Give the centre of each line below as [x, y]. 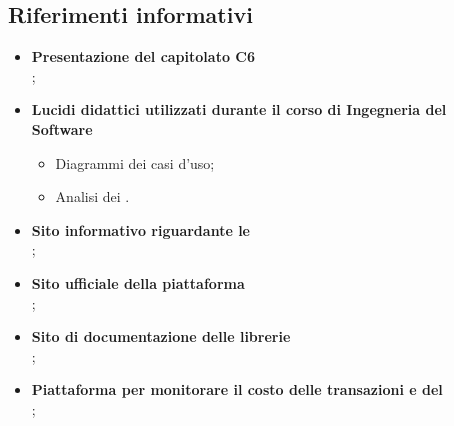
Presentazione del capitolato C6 [143, 56]
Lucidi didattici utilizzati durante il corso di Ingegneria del [239, 109]
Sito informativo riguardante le [140, 229]
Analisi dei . [92, 196]
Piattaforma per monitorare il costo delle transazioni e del [237, 389]
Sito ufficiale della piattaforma [138, 282]
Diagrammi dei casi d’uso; [135, 162]
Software [62, 128]
